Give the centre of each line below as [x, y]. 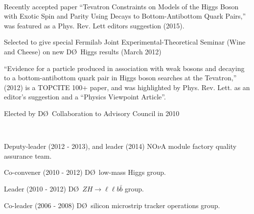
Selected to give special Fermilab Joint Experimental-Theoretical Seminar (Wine [125, 42]
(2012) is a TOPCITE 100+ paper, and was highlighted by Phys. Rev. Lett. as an [127, 87]
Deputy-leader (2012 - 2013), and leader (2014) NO [81, 146]
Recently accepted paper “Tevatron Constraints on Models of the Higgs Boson [121, 6]
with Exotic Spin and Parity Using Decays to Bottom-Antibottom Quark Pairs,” [125, 16]
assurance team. [28, 155]
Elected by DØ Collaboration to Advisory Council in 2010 [92, 113]
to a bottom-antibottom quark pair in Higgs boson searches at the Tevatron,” [120, 78]
